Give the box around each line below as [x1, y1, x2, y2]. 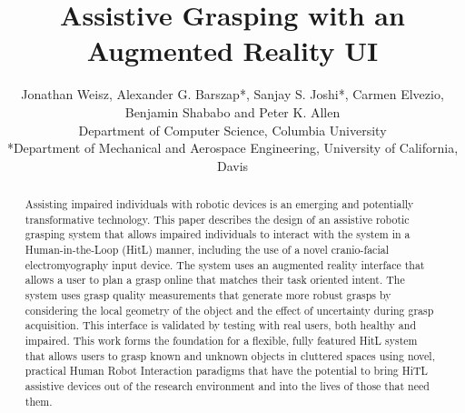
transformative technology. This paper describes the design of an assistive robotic [25, 211, 410, 227]
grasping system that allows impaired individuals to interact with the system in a [25, 227, 411, 242]
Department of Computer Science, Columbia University [78, 120, 387, 139]
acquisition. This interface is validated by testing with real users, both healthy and [25, 317, 417, 333]
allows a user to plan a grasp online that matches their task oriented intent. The [25, 272, 405, 287]
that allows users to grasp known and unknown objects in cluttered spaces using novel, [25, 348, 435, 363]
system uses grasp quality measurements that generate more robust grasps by [25, 287, 391, 303]
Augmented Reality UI [86, 32, 379, 69]
